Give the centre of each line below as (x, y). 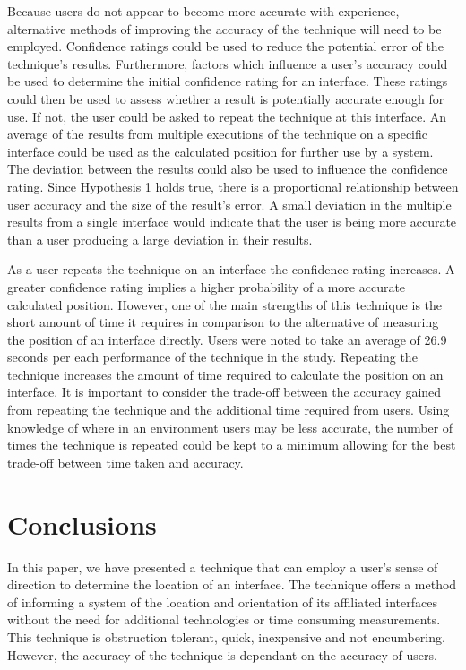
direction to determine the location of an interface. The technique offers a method (232, 584)
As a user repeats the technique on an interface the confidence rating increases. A (231, 269)
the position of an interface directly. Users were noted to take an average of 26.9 (227, 339)
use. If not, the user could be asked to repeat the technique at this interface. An (227, 116)
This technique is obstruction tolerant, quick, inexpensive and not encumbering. (226, 636)
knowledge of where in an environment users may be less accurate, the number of (230, 427)
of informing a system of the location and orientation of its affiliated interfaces (222, 601)
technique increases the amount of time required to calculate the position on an (225, 374)
